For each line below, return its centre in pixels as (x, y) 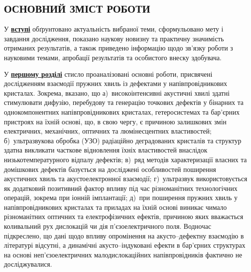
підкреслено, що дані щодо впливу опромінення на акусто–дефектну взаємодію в (124, 235)
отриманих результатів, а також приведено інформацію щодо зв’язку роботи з (118, 48)
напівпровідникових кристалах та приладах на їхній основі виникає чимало (116, 207)
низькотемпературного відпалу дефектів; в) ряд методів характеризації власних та (125, 159)
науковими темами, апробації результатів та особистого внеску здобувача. (113, 57)
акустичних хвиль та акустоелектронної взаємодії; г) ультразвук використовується (126, 178)
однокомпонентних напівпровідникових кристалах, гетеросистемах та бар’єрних (122, 111)
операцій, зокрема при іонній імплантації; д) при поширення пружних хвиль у (121, 197)
